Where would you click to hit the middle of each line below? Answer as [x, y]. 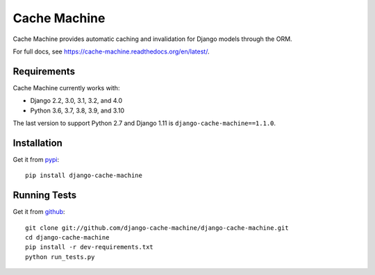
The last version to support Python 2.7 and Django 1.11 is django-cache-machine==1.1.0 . [144, 123]
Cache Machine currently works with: [66, 87]
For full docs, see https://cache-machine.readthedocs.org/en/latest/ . [111, 51]
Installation [37, 143]
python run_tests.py [60, 257]
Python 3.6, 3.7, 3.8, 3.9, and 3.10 [77, 110]
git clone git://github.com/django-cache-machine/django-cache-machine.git [157, 228]
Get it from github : [39, 212]
